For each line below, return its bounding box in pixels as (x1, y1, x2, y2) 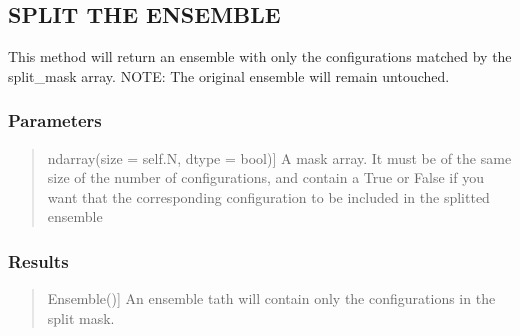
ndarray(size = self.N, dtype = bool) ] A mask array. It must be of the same (47, 147, 512, 168)
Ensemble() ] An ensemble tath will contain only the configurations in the (47, 288, 496, 309)
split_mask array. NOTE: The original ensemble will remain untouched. (8, 65, 450, 86)
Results (8, 248, 69, 273)
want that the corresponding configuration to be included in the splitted (47, 186, 490, 207)
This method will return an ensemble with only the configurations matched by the (8, 46, 512, 67)
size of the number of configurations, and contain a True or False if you (47, 167, 484, 188)
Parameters (8, 108, 102, 133)
